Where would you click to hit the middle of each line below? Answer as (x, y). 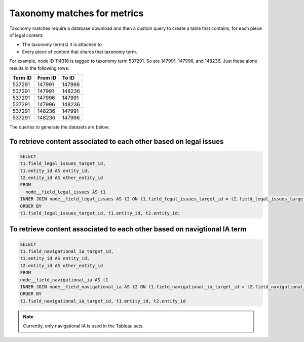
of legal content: (26, 35)
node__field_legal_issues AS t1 (66, 192)
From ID (47, 77)
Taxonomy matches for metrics (77, 13)
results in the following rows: (39, 68)
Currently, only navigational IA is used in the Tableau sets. (83, 326)
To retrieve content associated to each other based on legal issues (117, 141)
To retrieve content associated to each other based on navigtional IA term (128, 229)
